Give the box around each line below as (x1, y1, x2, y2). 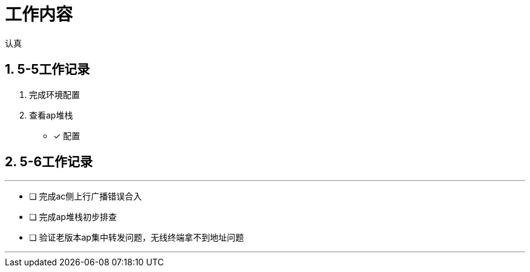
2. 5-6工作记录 (5, 154, 93, 170)
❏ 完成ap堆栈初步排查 (29, 212, 117, 222)
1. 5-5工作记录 (5, 62, 90, 77)
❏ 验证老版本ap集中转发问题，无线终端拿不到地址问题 (29, 232, 244, 243)
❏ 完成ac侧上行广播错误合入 (29, 191, 142, 202)
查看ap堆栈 (29, 109, 73, 120)
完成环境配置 (29, 89, 80, 100)
